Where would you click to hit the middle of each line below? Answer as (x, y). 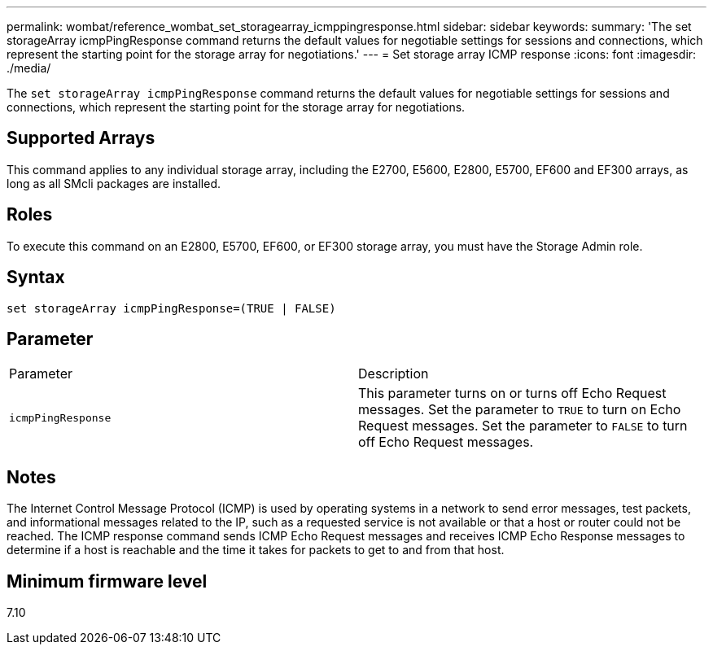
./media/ (29, 68)
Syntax (36, 277)
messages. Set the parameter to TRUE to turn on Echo (520, 410)
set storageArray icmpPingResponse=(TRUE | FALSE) (171, 308)
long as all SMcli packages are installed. (114, 183)
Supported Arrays (81, 138)
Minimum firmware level (107, 581)
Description (394, 374)
